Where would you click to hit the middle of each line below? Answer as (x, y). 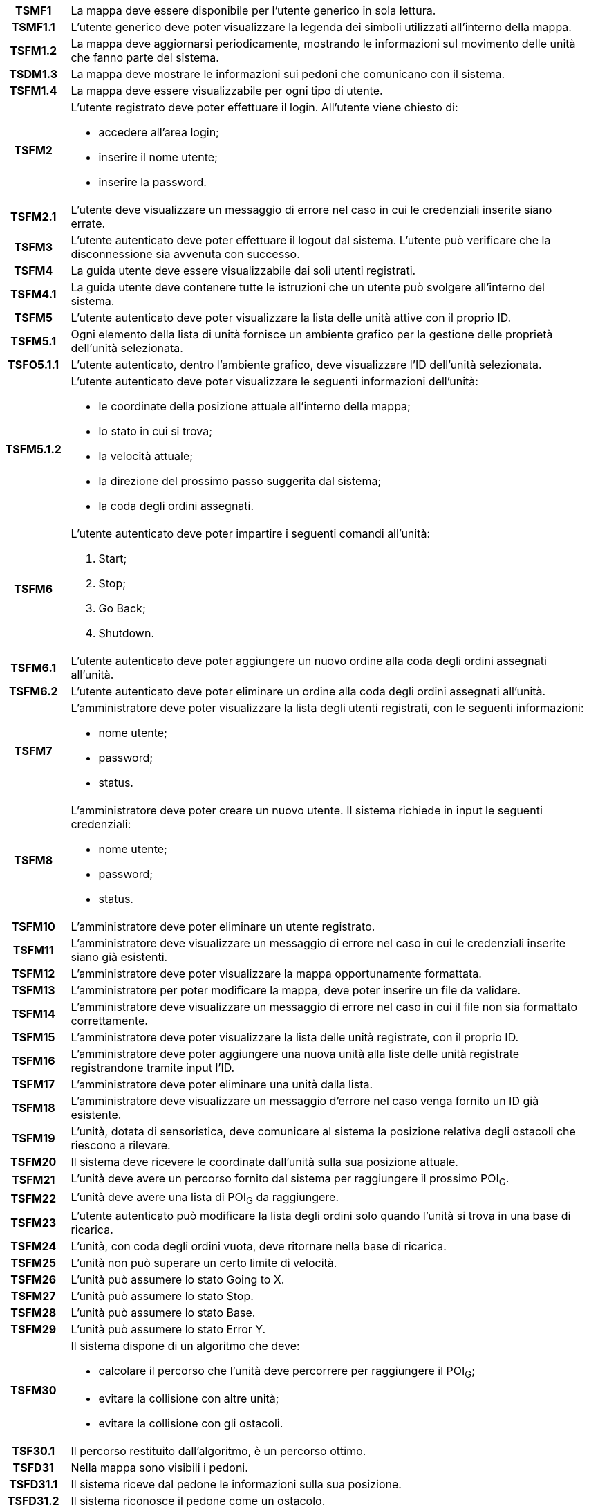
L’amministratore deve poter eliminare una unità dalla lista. (222, 1084)
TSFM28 (34, 1313)
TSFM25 (33, 1263)
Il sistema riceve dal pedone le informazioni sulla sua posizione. (236, 1484)
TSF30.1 (34, 1451)
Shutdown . (126, 633)
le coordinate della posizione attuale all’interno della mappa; (254, 406)
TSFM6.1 (34, 668)
